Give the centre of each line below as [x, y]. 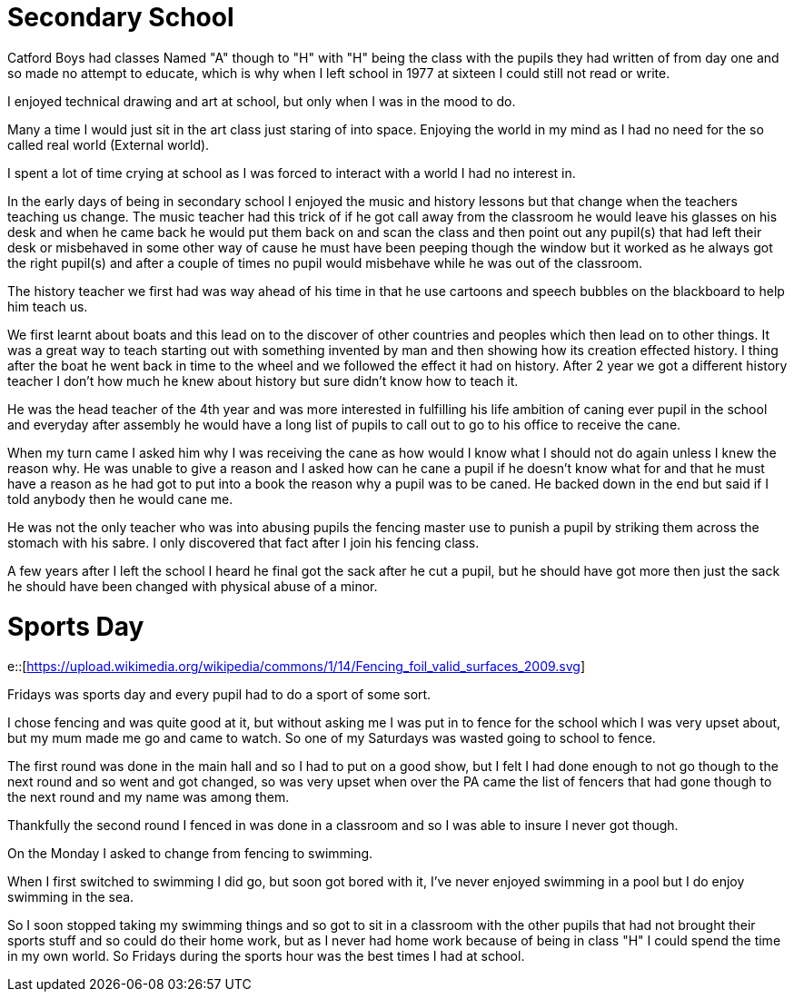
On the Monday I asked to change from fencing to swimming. [190, 854]
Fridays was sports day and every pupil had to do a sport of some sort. [219, 695]
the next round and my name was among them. [149, 797]
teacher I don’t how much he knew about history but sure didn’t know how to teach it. [263, 381]
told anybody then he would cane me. [120, 499]
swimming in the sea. [71, 897]
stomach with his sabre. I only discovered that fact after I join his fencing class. [243, 542]
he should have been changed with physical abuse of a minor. [193, 586]
